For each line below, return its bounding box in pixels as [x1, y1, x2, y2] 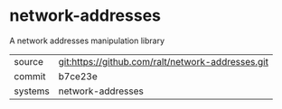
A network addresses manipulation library [9, 35, 165, 46]
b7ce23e [58, 69, 98, 82]
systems [14, 85, 50, 97]
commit [14, 69, 46, 82]
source [14, 55, 43, 68]
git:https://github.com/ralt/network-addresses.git [58, 55, 269, 68]
